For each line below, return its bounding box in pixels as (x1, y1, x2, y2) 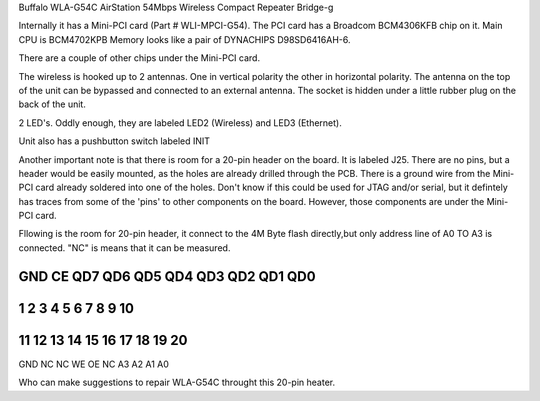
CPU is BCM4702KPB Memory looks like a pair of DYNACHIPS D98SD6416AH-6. (18, 33, 351, 45)
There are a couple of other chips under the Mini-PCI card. (18, 52, 260, 64)
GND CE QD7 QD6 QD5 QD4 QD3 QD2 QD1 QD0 (18, 268, 316, 285)
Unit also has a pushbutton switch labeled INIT (18, 135, 210, 147)
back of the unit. (18, 98, 87, 110)
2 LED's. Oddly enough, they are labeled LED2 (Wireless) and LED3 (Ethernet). (18, 116, 342, 129)
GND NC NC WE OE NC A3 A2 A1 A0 (18, 358, 170, 370)
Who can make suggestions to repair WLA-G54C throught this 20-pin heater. (18, 376, 335, 389)
